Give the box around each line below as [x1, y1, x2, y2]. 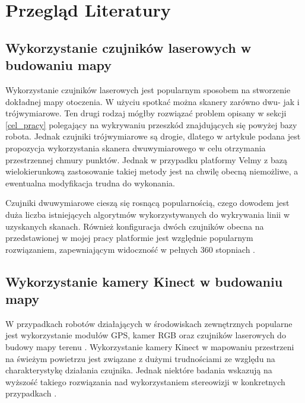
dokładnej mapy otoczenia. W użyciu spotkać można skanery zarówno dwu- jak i [5, 95, 300, 107]
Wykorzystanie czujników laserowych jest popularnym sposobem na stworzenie [5, 83, 291, 96]
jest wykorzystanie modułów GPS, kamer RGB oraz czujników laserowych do [5, 329, 286, 341]
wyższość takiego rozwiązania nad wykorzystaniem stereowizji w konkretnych [5, 375, 285, 388]
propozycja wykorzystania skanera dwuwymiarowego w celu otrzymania [5, 141, 266, 154]
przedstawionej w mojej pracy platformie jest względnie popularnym [5, 231, 253, 244]
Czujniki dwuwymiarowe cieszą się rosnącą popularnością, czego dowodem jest [5, 196, 290, 209]
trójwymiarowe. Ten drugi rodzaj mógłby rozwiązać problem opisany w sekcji [5, 107, 287, 119]
